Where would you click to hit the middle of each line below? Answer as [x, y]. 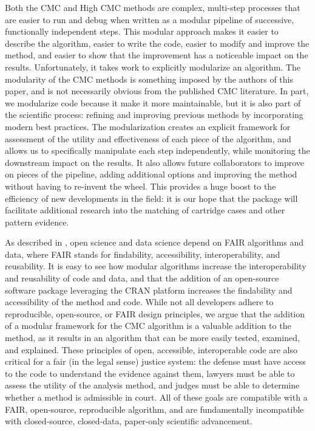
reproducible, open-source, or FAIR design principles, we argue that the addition [155, 313]
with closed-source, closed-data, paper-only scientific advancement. [129, 421]
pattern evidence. [37, 222]
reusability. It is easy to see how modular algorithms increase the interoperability [156, 266]
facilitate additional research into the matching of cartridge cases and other [145, 210]
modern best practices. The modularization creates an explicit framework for [148, 126]
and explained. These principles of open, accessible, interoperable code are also [151, 349]
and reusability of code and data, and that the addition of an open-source [142, 278]
